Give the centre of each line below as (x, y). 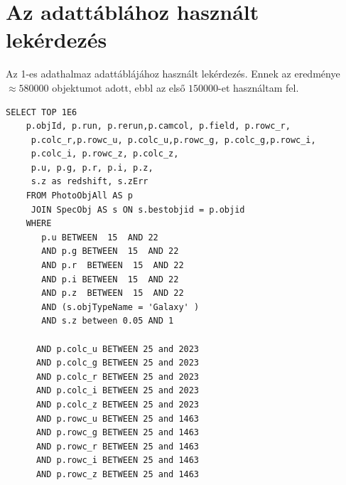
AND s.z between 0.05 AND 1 (108, 321)
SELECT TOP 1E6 (42, 112)
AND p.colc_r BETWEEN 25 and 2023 (118, 377)
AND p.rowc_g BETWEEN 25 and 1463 (118, 433)
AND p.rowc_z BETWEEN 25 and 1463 (118, 474)
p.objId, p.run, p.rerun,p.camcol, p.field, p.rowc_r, (158, 126)
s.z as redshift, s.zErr (90, 182)
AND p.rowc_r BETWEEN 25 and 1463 (118, 446)
